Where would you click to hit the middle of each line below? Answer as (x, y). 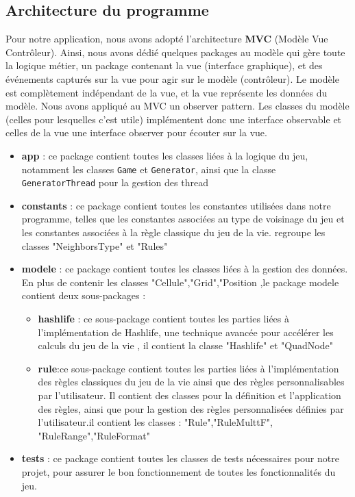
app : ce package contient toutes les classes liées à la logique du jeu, (165, 155)
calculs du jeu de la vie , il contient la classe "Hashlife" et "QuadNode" (185, 345)
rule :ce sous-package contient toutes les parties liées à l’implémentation (188, 368)
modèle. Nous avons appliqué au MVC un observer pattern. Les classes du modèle (177, 106)
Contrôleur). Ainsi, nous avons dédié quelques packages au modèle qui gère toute (175, 52)
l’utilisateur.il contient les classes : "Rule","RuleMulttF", (155, 422)
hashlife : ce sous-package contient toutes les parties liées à (163, 319)
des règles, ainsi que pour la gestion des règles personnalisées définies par (191, 408)
